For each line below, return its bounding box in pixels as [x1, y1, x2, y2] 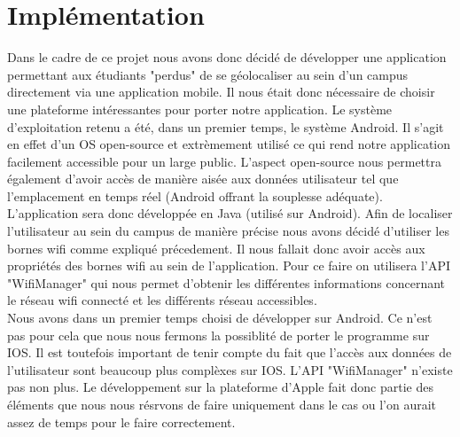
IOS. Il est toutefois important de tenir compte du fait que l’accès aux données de [7, 343, 452, 362]
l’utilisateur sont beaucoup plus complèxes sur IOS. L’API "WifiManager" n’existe [7, 360, 453, 378]
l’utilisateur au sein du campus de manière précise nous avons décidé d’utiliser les [7, 222, 449, 240]
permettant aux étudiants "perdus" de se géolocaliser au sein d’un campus [7, 65, 409, 83]
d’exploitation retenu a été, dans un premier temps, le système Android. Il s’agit [7, 117, 444, 136]
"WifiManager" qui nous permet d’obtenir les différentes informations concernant [7, 273, 446, 292]
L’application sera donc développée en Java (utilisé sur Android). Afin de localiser [7, 204, 453, 222]
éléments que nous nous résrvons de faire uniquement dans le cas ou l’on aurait [7, 395, 437, 413]
